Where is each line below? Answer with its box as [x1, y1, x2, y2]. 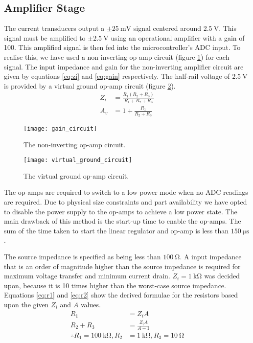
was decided [204, 271, 240, 281]
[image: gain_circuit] [23, 125, 97, 132]
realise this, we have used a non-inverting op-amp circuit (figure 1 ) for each [4, 51, 230, 62]
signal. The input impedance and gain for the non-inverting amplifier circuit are [4, 61, 244, 71]
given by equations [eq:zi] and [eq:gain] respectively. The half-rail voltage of [4, 71, 230, 81]
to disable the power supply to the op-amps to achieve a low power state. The [4, 206, 237, 216]
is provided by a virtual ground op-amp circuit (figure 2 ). [4, 80, 176, 91]
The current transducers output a [4, 23, 105, 33]
